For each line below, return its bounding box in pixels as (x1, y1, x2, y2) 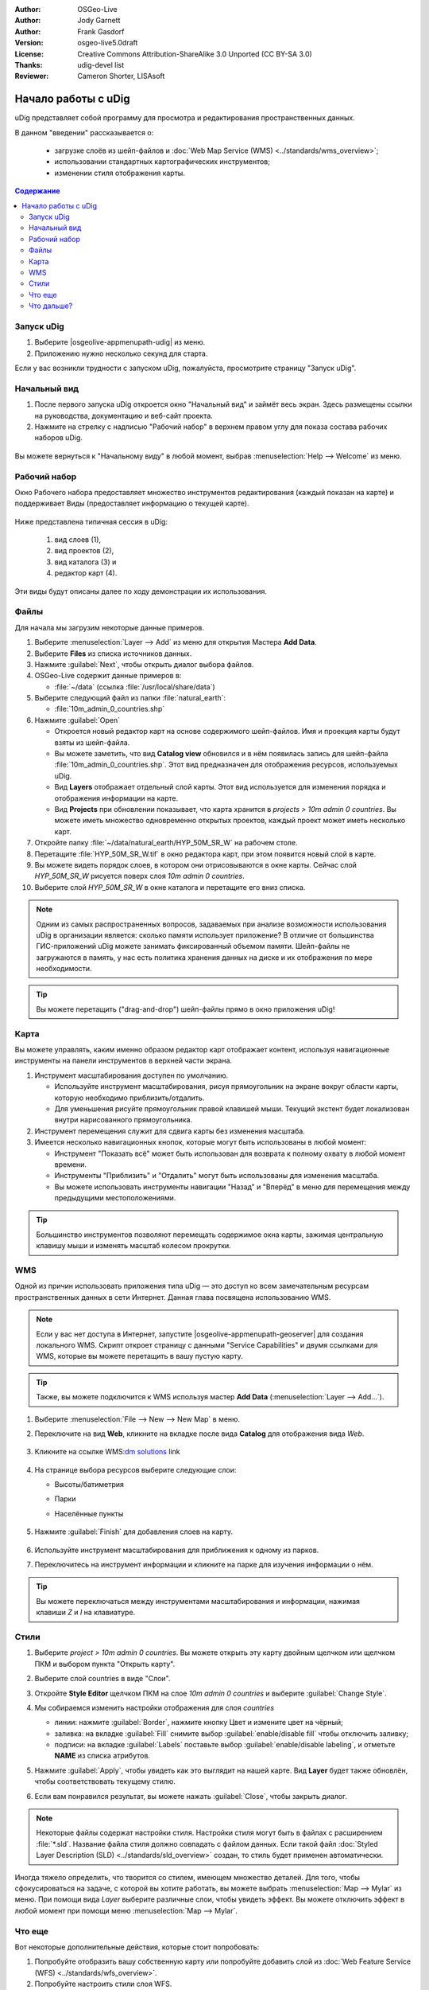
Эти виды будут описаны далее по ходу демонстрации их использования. (14, 586, 268, 596)
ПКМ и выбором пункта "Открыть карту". (34, 1659, 176, 1668)
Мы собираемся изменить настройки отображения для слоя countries (34, 1703, 274, 1712)
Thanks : (14, 60, 43, 69)
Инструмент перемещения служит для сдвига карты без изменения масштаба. (34, 1126, 305, 1136)
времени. (54, 1159, 87, 1169)
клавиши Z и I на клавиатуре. (36, 1608, 136, 1617)
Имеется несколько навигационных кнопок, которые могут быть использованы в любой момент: (34, 1137, 367, 1147)
